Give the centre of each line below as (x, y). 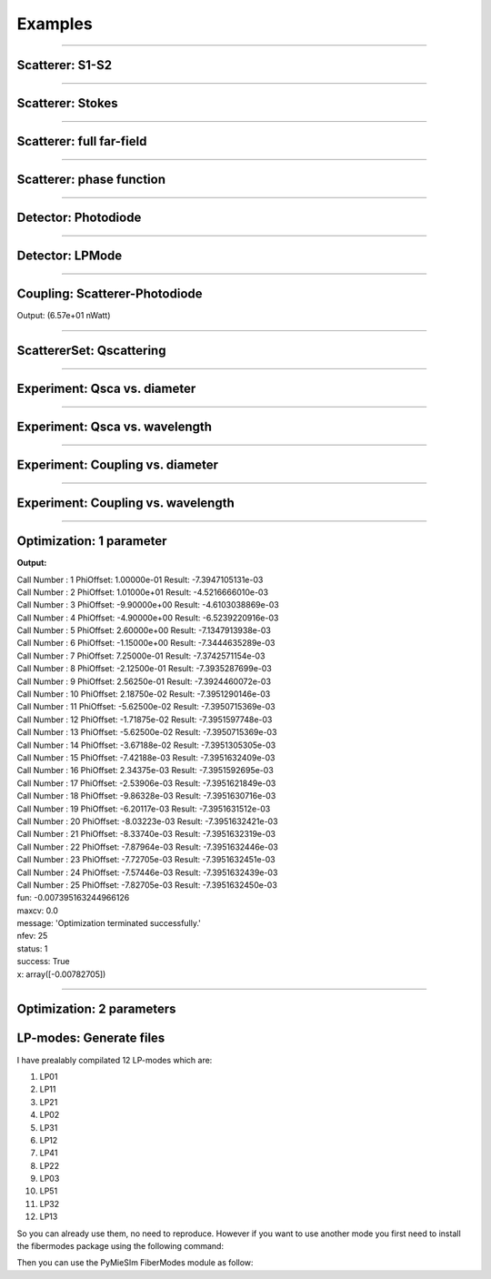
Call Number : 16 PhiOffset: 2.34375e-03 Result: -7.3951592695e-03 (145, 770)
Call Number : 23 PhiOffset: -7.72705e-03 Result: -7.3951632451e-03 (146, 860)
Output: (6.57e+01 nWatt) (64, 316)
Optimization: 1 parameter (92, 541)
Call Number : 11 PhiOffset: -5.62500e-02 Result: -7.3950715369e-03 (146, 707)
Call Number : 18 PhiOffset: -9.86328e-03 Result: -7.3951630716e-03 (146, 796)
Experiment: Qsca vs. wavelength (115, 427)
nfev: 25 (32, 936)
